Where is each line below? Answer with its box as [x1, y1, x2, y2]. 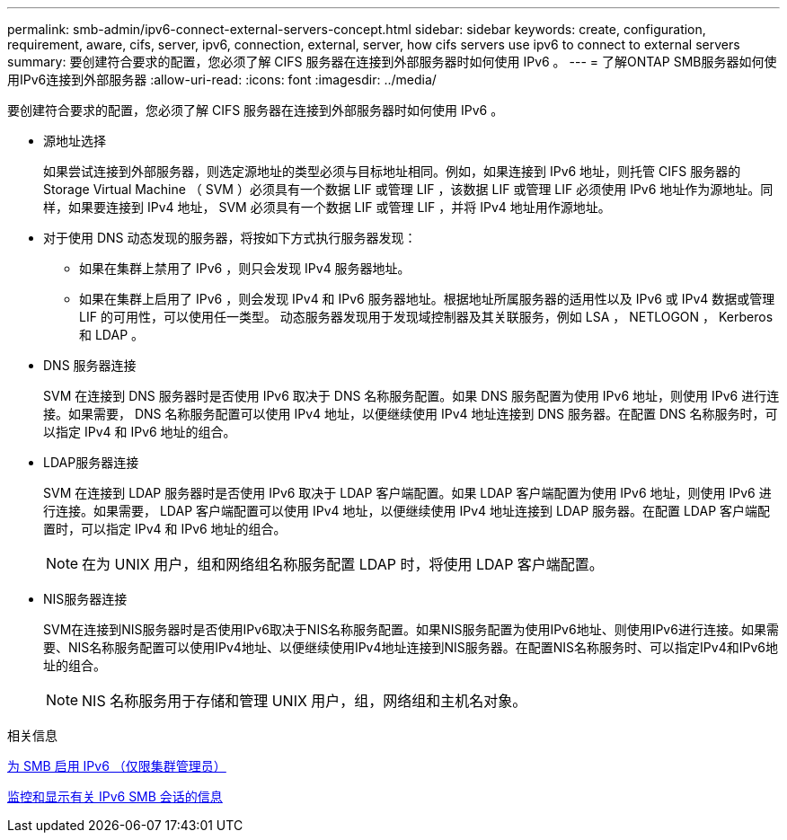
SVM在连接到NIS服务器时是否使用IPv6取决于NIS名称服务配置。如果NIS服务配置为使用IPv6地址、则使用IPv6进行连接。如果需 [43, 622, 779, 637]
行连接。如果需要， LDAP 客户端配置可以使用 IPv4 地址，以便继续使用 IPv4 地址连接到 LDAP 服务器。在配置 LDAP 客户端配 [43, 503, 771, 518]
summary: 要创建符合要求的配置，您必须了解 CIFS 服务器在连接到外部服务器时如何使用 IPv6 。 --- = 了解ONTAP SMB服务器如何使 [7, 54, 777, 69]
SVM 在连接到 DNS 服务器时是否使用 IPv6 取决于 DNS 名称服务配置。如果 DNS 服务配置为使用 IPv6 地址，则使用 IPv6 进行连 [43, 388, 780, 403]
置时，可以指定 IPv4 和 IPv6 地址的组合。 [43, 521, 287, 536]
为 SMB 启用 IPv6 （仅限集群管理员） [7, 758, 226, 774]
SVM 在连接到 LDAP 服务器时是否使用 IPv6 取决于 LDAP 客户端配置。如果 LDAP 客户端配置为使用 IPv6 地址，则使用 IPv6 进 [43, 485, 772, 500]
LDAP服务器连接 [43, 455, 139, 470]
